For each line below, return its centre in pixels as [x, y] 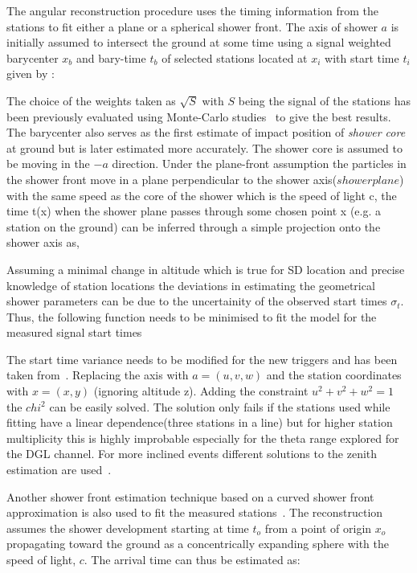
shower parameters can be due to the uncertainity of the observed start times [197, 301]
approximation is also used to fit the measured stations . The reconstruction [195, 512]
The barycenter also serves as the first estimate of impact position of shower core [206, 132]
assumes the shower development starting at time [128, 528]
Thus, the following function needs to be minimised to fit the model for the [192, 316]
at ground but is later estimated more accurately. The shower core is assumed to [204, 147]
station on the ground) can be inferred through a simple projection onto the [194, 226]
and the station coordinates [334, 375]
